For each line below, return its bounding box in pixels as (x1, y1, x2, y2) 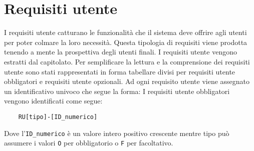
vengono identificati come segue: (4, 95, 103, 106)
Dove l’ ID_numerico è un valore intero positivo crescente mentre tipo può (4, 127, 229, 138)
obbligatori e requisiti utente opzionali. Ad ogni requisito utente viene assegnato (4, 76, 250, 86)
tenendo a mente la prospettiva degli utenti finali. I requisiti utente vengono (4, 46, 237, 57)
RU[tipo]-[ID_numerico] (18, 113, 98, 120)
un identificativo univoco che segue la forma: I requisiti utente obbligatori (4, 85, 230, 96)
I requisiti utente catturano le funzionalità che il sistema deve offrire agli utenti (4, 27, 247, 37)
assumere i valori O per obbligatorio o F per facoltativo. (4, 137, 173, 148)
